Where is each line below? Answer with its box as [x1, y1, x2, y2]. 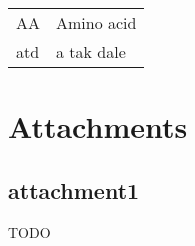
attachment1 [8, 174, 140, 205]
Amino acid [56, 11, 137, 34]
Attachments [8, 106, 188, 147]
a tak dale [56, 40, 126, 63]
